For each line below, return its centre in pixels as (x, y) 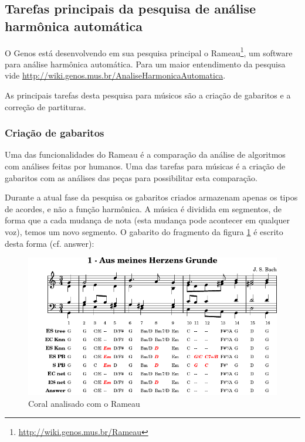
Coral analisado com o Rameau (84, 403)
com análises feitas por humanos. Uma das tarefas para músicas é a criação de (145, 166)
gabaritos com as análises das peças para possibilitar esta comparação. (131, 177)
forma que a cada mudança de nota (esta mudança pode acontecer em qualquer (147, 220)
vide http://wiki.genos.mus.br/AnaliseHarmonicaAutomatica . (115, 75)
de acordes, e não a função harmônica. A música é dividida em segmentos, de (143, 208)
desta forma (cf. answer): (50, 243)
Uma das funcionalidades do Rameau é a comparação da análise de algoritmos (145, 154)
